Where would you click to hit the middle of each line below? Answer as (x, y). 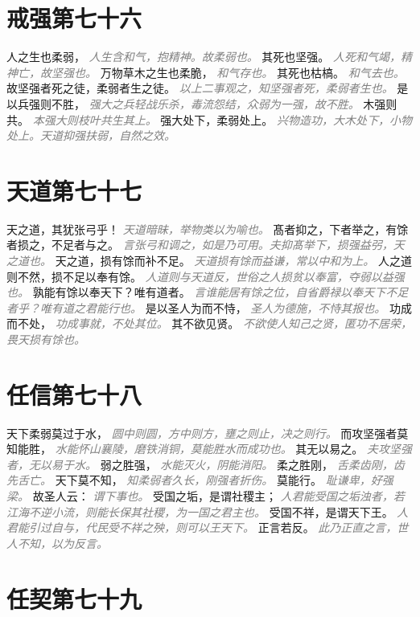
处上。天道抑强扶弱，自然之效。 (91, 135)
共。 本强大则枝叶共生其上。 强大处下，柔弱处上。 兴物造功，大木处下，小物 (209, 119)
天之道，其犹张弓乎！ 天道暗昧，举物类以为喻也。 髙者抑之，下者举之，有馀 (208, 229)
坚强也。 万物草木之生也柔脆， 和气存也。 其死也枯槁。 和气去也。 (228, 72)
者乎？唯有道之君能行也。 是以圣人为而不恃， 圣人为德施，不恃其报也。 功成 (209, 307)
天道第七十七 (74, 190)
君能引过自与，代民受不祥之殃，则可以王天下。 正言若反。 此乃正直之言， (202, 527)
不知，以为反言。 (62, 543)
